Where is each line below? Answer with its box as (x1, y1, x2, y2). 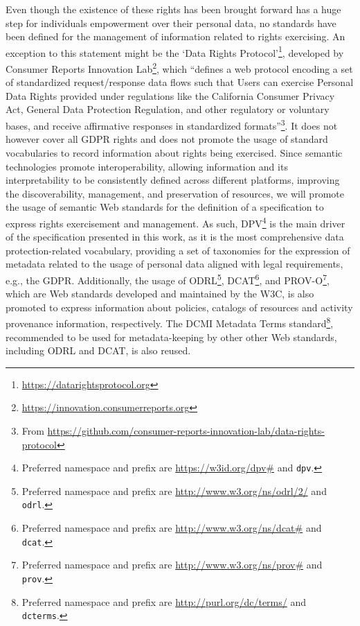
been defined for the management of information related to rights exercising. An (6, 29, 345, 44)
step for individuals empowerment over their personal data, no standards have (6, 15, 336, 30)
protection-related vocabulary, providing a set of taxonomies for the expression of (6, 243, 350, 257)
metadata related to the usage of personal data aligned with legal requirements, (6, 257, 343, 271)
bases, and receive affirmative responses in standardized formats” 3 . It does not (6, 116, 338, 132)
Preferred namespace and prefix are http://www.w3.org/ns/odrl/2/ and (21, 483, 327, 498)
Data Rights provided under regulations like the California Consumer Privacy (6, 88, 335, 103)
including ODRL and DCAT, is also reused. (6, 343, 191, 358)
